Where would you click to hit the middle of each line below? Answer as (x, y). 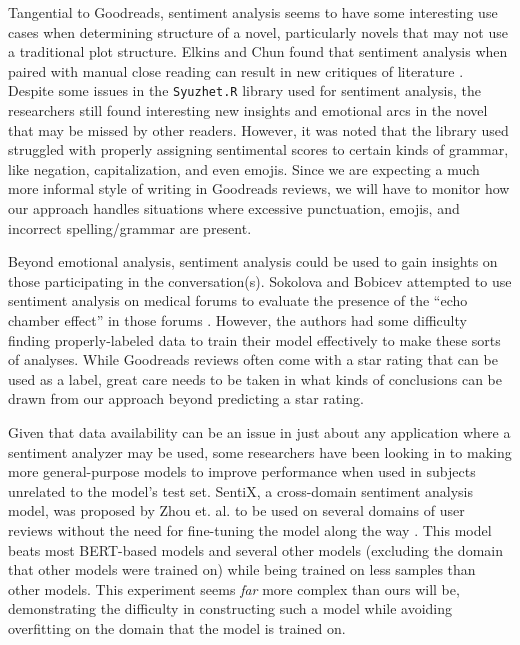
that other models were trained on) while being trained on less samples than (242, 569)
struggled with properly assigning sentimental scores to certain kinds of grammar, (258, 149)
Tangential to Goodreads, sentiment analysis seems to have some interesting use (253, 12)
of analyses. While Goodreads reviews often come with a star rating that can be (253, 359)
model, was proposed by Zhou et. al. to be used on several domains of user (236, 510)
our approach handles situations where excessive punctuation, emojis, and (234, 208)
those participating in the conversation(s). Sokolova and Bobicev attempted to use (260, 280)
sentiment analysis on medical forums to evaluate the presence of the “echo (238, 300)
